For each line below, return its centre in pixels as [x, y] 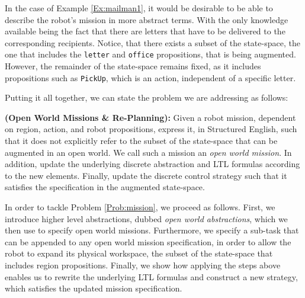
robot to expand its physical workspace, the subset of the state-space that [139, 253]
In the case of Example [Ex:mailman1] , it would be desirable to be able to [139, 8]
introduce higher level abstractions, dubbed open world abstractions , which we [146, 218]
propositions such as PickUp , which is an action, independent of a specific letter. [150, 77]
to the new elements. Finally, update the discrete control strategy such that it [146, 175]
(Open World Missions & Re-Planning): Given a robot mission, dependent [150, 117]
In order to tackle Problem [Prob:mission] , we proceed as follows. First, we [140, 207]
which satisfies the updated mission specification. [94, 288]
